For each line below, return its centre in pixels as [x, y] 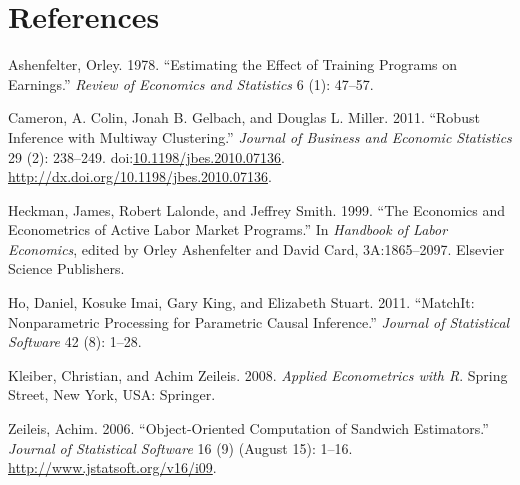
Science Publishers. [66, 268]
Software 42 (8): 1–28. [75, 341]
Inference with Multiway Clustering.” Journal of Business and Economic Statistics [260, 136]
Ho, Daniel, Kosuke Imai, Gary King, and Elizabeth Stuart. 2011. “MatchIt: [241, 302]
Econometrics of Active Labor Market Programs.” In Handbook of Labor [228, 229]
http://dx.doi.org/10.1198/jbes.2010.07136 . [140, 176]
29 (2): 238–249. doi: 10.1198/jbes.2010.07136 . [147, 156]
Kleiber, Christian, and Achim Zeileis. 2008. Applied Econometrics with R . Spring [258, 374]
